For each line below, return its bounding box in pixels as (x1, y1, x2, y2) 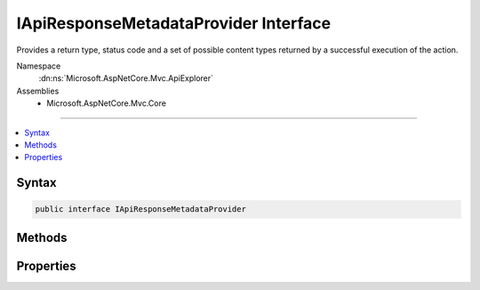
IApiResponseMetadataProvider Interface (16, 13, 332, 33)
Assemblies (16, 85, 60, 96)
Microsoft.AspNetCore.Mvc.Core (46, 98, 166, 109)
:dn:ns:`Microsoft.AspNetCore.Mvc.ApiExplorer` (38, 73, 213, 84)
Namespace (16, 60, 61, 71)
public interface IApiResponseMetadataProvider (35, 205, 246, 214)
